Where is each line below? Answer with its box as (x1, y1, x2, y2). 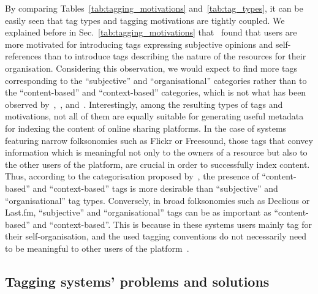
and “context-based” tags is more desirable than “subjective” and (32, 181, 278, 194)
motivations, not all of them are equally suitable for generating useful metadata (5, 110, 304, 123)
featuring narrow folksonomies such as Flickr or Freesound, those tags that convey (5, 134, 313, 146)
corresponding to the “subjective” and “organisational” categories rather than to (5, 73, 307, 86)
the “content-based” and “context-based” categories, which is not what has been (5, 86, 306, 99)
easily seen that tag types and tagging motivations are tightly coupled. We (5, 13, 285, 26)
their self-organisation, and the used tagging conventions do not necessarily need (5, 230, 307, 243)
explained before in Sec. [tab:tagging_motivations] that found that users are (5, 26, 297, 39)
